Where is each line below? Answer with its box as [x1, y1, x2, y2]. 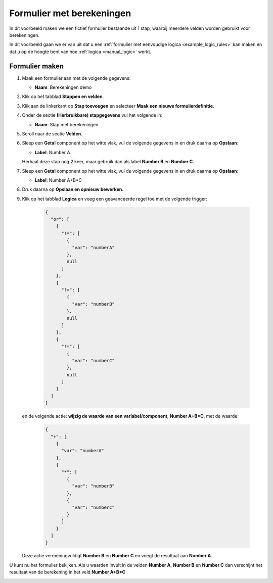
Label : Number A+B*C [34, 177, 82, 183]
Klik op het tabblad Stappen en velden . [22, 93, 104, 100]
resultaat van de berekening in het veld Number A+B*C [9, 569, 126, 575]
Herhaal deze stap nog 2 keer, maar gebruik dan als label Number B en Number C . [22, 159, 194, 165]
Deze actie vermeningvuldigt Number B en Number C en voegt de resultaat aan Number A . [22, 553, 212, 559]
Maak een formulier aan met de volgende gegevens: [22, 75, 131, 81]
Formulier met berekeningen [9, 8, 131, 19]
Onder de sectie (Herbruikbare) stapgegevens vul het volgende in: [22, 112, 163, 118]
